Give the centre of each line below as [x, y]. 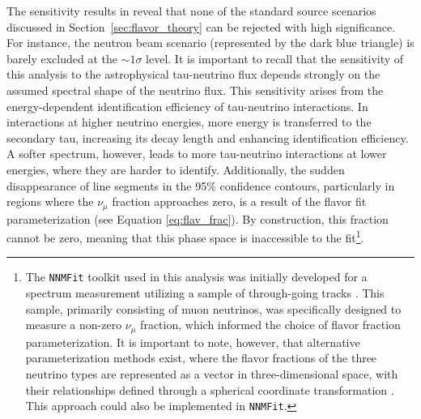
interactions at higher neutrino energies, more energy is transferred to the [189, 122]
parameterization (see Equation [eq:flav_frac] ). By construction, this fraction [198, 218]
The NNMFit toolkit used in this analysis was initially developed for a [196, 277]
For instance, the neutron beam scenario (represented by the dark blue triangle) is [210, 43]
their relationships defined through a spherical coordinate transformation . [210, 389]
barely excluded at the [62, 58]
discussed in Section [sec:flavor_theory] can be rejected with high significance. [201, 26]
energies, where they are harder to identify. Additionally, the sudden [176, 169]
